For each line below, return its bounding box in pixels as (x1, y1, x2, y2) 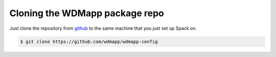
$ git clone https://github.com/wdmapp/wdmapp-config (20, 38, 158, 44)
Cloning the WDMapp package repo (9, 8, 165, 19)
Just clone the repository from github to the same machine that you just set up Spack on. (9, 25, 197, 31)
